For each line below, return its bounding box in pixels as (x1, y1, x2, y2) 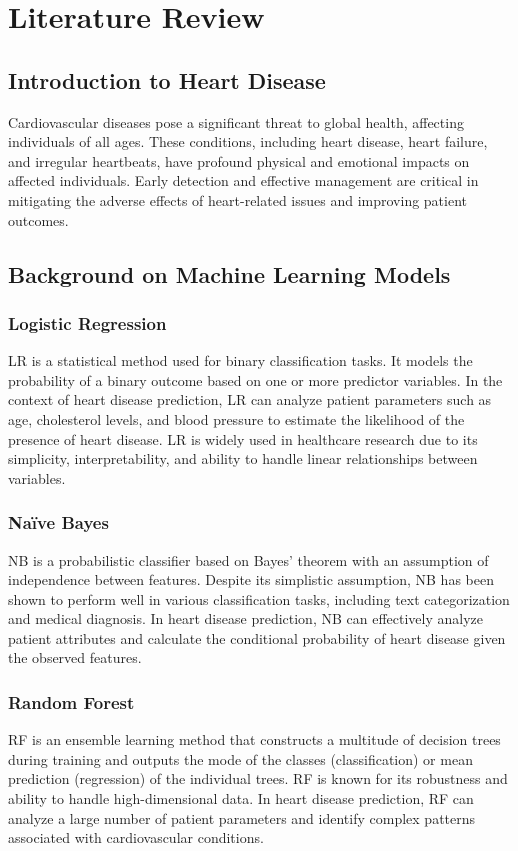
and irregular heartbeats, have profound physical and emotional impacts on (8, 150, 470, 171)
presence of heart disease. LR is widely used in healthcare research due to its (8, 428, 478, 449)
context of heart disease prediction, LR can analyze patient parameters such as (8, 389, 492, 410)
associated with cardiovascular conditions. (8, 827, 264, 848)
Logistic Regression (8, 310, 167, 335)
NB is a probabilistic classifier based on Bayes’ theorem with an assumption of (8, 549, 489, 570)
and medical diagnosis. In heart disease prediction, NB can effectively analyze (8, 608, 483, 629)
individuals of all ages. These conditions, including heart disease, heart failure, (8, 131, 488, 152)
